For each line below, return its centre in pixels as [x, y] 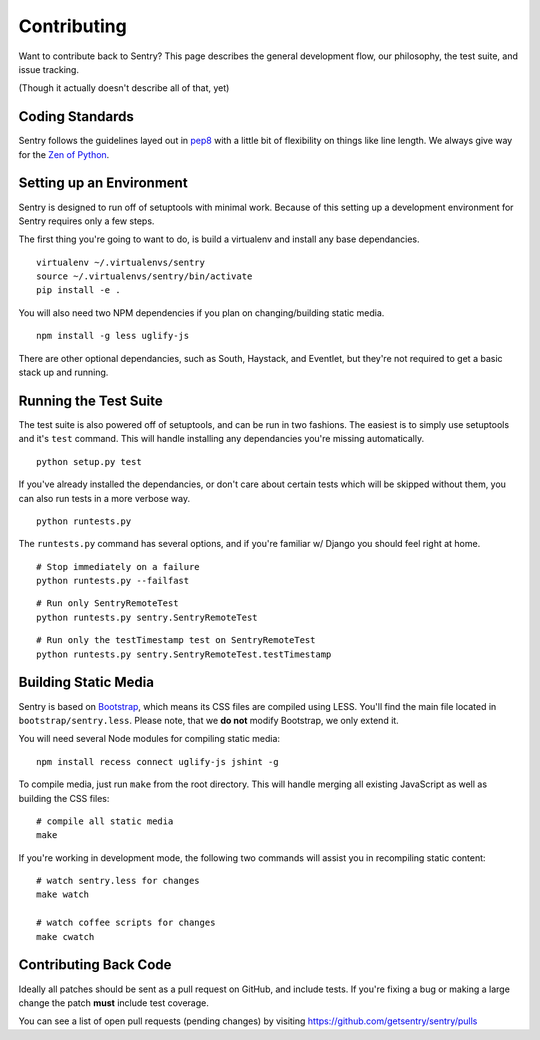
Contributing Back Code [95, 965]
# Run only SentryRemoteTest [107, 603]
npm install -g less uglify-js [113, 336]
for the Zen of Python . [64, 154]
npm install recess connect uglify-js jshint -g [157, 761]
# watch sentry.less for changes [118, 881]
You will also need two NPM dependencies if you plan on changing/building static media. [201, 312]
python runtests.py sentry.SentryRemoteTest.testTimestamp [184, 654]
